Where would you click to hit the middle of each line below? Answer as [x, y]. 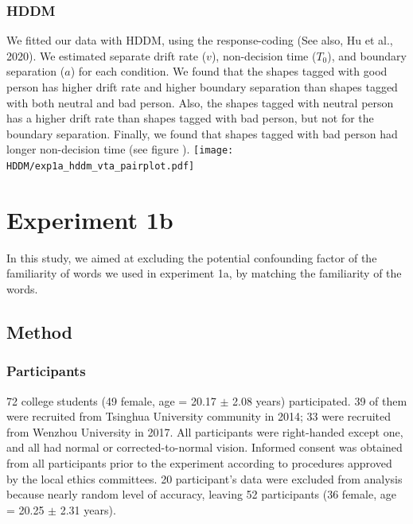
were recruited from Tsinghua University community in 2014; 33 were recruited [199, 416]
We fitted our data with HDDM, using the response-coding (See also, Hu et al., [200, 40]
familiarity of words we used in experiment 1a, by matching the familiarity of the [204, 273]
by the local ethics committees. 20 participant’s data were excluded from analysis [205, 478]
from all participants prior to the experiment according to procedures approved [199, 462]
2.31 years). [88, 509]
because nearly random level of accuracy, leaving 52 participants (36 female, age [201, 494]
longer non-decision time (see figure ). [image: [120, 149]
